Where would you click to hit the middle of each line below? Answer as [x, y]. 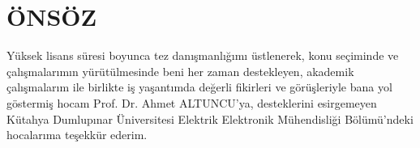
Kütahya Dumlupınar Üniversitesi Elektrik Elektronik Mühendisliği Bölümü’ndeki [210, 118]
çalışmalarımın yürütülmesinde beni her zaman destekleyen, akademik [180, 71]
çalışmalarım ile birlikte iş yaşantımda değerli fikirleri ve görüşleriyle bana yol [199, 87]
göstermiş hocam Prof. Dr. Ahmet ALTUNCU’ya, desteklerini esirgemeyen [192, 102]
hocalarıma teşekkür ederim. [77, 135]
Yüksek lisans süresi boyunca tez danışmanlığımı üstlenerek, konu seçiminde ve [203, 55]
